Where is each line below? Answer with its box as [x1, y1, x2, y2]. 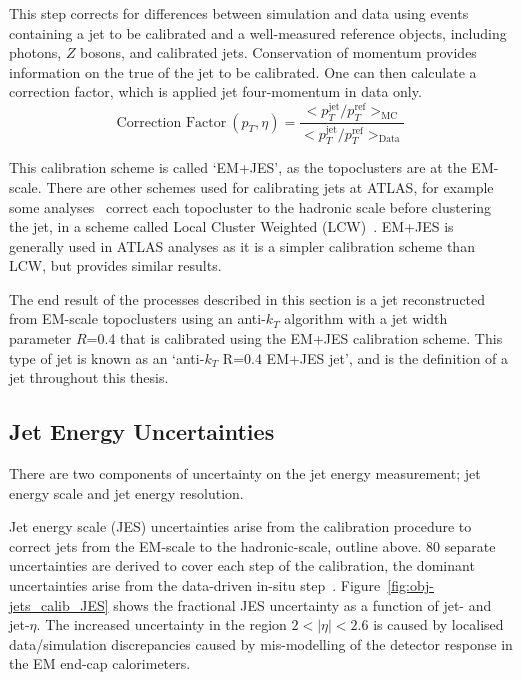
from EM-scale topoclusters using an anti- [9, 308, 266, 329]
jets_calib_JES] [9, 594, 109, 615]
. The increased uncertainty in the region [36, 614, 287, 635]
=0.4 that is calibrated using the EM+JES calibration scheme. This [86, 328, 503, 349]
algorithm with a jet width [284, 308, 448, 329]
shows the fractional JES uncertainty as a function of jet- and [113, 594, 492, 615]
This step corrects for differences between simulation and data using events [9, 3, 469, 23]
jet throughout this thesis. [9, 367, 169, 388]
